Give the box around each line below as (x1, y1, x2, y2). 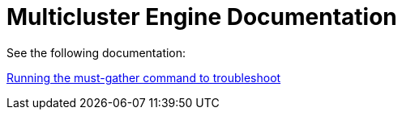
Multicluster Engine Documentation (6, 3, 397, 31)
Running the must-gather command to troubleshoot (6, 70, 281, 85)
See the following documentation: (6, 45, 186, 60)
